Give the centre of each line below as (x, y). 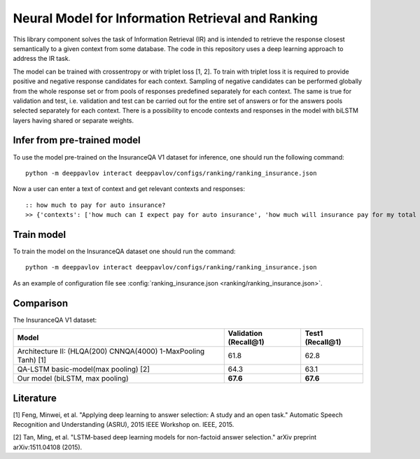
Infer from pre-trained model (77, 140)
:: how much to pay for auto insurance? (96, 205)
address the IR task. (42, 59)
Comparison (41, 303)
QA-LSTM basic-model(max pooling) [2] (83, 369)
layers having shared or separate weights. (73, 120)
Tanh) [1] (32, 360)
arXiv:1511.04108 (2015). (48, 447)
